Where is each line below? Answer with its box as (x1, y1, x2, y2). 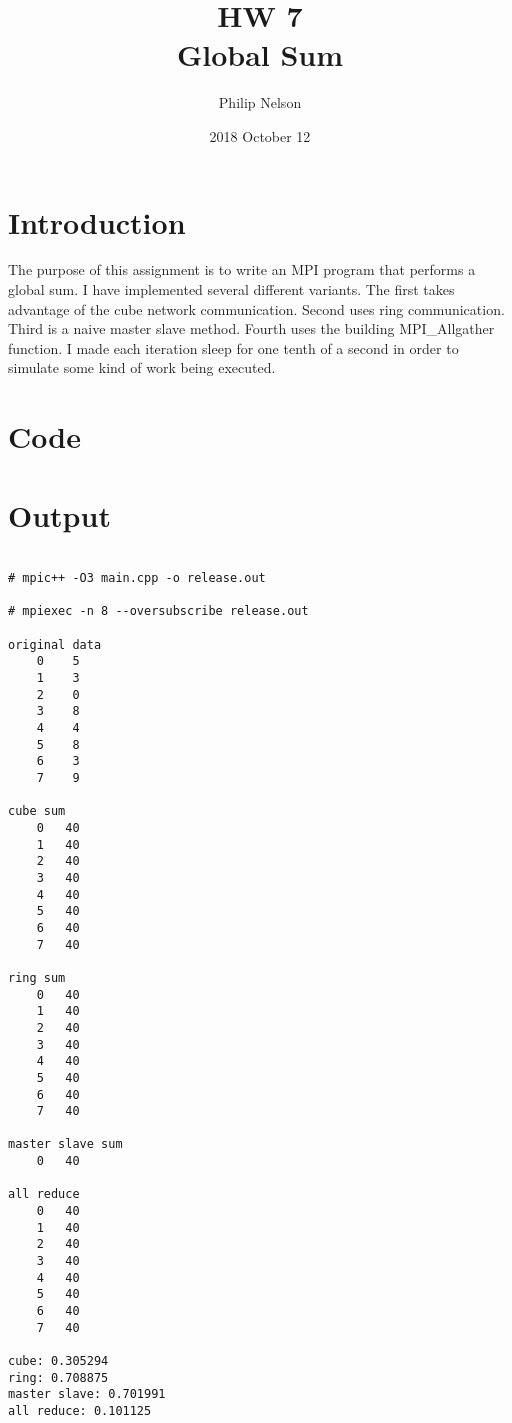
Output (8, 494, 111, 535)
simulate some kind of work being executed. (8, 357, 276, 378)
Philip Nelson (218, 92, 302, 113)
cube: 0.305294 (8, 1354, 109, 1368)
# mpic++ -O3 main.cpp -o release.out (8, 571, 266, 586)
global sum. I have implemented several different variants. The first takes (8, 279, 455, 300)
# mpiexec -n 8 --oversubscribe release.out (8, 604, 309, 619)
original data (8, 637, 102, 652)
